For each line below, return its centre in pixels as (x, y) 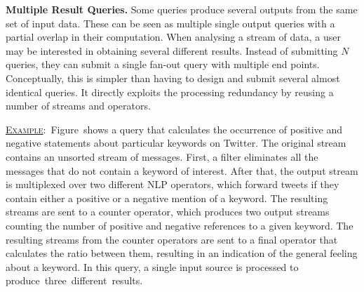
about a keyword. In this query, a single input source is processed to (152, 266)
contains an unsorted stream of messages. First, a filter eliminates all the (162, 156)
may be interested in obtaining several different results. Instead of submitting (172, 50)
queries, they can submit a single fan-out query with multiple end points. (163, 64)
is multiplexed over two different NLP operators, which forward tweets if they (173, 184)
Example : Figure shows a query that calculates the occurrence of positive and (174, 129)
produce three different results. (74, 280)
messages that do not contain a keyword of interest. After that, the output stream (182, 170)
